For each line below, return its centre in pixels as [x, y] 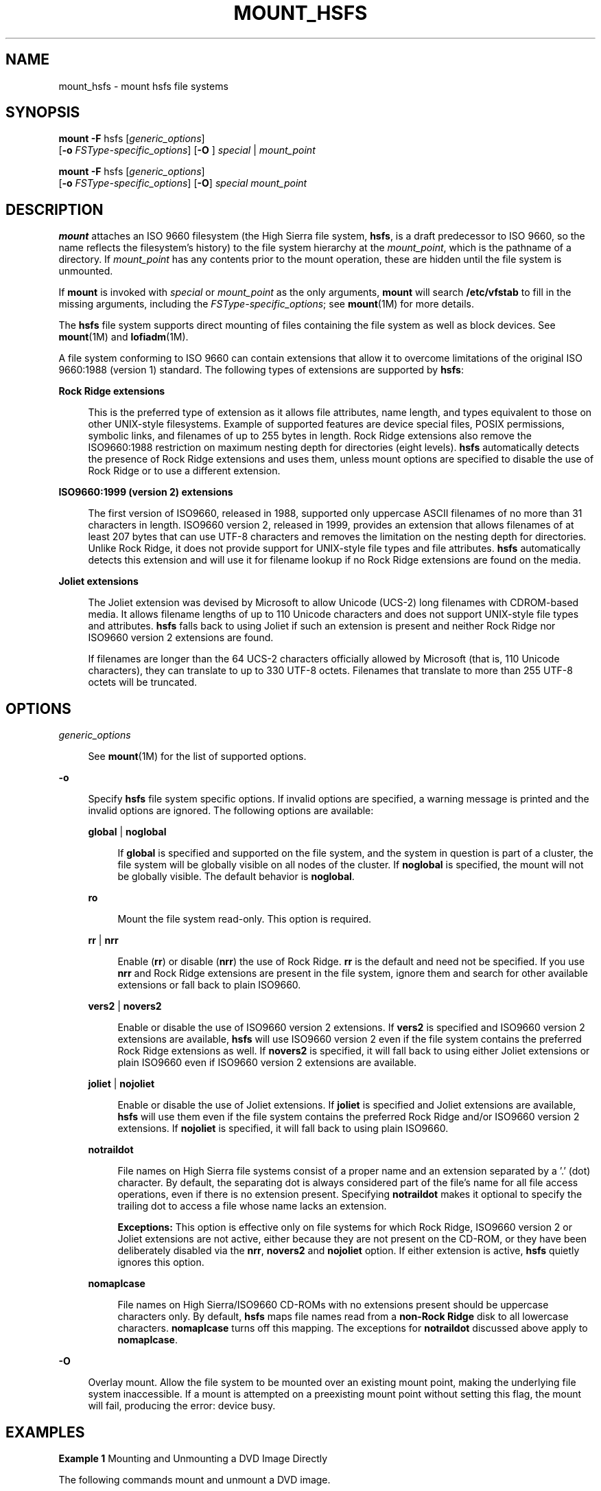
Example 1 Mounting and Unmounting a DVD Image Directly [193, 1458]
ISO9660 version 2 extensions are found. [181, 638]
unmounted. [86, 271]
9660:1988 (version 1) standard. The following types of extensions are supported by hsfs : [261, 370]
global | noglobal [127, 832]
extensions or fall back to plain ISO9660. [209, 985]
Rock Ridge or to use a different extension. [184, 471]
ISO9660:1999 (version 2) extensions [146, 492]
